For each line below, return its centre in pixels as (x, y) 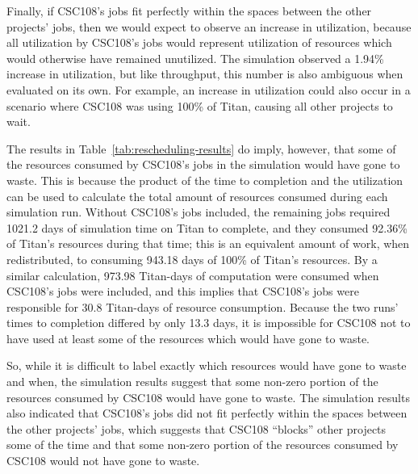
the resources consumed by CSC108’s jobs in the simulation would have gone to (203, 164)
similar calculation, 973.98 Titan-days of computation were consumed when (193, 275)
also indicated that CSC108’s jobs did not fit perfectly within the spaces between (207, 413)
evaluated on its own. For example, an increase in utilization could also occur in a (209, 89)
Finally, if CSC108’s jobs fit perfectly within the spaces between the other (189, 10)
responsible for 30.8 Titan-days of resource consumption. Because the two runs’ (203, 306)
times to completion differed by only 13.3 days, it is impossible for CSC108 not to (209, 323)
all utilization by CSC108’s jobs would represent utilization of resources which (199, 42)
